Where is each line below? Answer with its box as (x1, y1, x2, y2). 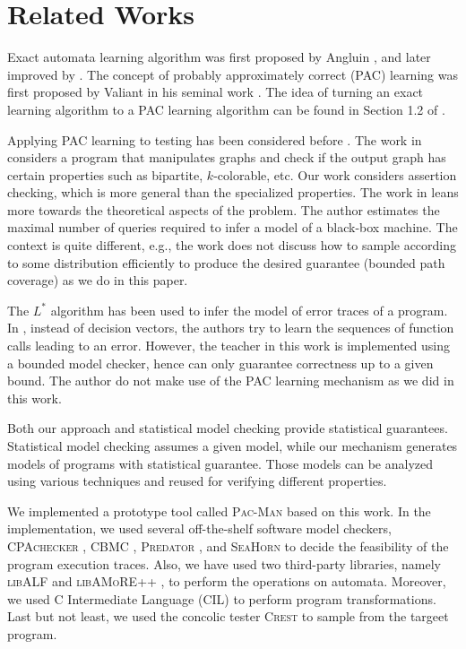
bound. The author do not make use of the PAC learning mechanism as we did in (7, 371, 454, 390)
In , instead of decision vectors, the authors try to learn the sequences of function (7, 318, 454, 337)
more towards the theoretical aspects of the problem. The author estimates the (7, 200, 440, 219)
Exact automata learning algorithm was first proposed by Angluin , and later (7, 48, 431, 66)
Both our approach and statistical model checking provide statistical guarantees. (7, 419, 448, 437)
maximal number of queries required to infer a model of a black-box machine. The (7, 218, 458, 237)
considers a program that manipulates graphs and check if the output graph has (7, 148, 446, 167)
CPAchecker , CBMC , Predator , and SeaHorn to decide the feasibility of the (7, 536, 449, 555)
